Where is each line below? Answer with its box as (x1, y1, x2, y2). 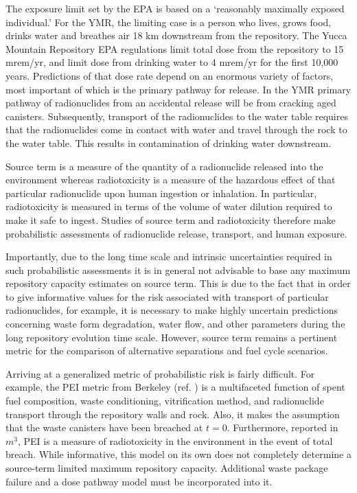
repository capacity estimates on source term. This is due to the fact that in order (5, 276, 351, 290)
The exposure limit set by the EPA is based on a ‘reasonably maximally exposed (5, 1, 345, 15)
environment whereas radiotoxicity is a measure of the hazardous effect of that (5, 172, 336, 187)
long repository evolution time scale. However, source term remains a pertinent (5, 330, 338, 344)
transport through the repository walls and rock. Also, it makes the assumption (5, 406, 340, 421)
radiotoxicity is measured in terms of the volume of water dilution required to (5, 199, 332, 214)
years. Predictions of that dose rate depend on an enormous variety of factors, (5, 68, 334, 82)
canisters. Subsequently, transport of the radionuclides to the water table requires (5, 108, 348, 123)
